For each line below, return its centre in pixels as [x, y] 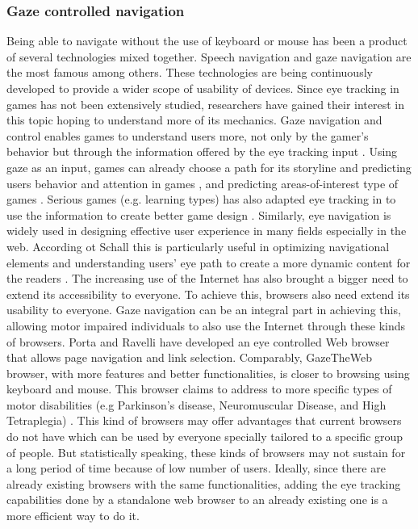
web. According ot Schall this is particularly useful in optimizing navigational [198, 246]
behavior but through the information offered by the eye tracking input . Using [202, 151]
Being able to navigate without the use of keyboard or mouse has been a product [207, 41]
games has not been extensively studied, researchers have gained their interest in [206, 104]
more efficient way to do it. [73, 516]
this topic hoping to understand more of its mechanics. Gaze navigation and [194, 120]
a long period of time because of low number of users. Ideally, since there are [196, 468]
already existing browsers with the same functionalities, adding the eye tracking [204, 483]
